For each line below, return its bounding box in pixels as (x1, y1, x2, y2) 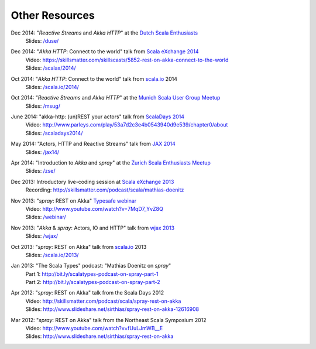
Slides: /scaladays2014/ (25, 129, 83, 136)
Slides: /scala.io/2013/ (25, 251, 79, 258)
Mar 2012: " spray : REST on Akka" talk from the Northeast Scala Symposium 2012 (11, 316, 207, 323)
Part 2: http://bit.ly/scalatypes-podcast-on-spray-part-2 (25, 279, 160, 286)
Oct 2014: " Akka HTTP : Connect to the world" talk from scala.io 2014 (11, 75, 178, 82)
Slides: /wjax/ (25, 232, 59, 239)
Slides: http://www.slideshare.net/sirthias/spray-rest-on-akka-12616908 (25, 306, 199, 313)
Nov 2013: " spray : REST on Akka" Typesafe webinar (11, 197, 137, 204)
